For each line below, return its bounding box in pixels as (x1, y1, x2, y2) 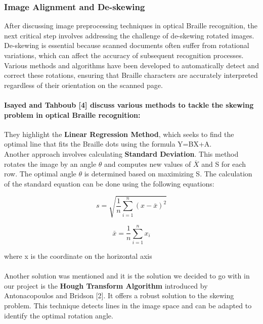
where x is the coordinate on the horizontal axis (4, 251, 152, 261)
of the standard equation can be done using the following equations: (4, 178, 214, 189)
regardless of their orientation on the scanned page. (4, 79, 163, 90)
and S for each (201, 158, 246, 169)
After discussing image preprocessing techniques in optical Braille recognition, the (4, 20, 257, 31)
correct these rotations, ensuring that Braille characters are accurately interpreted (4, 70, 258, 80)
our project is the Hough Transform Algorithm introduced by (4, 280, 208, 291)
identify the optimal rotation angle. (4, 310, 113, 320)
